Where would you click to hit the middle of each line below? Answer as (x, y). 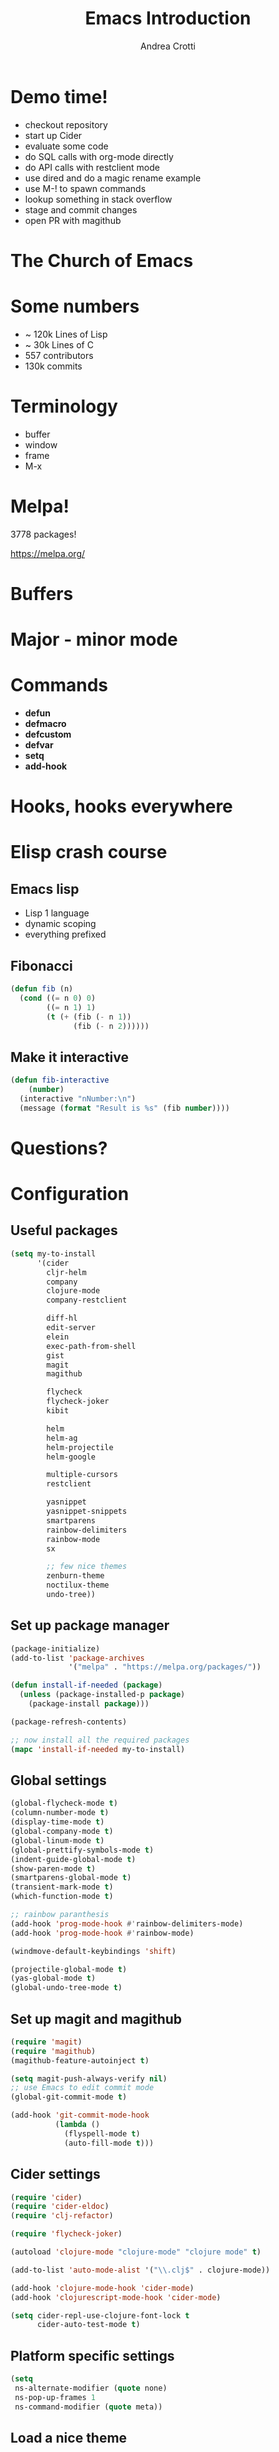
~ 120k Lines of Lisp (66, 334)
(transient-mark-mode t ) (62, 1887)
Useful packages (64, 1230)
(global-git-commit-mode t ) (69, 2097)
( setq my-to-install (53, 1253)
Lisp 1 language (57, 913)
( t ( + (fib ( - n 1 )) (89, 1017)
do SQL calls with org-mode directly (99, 156)
